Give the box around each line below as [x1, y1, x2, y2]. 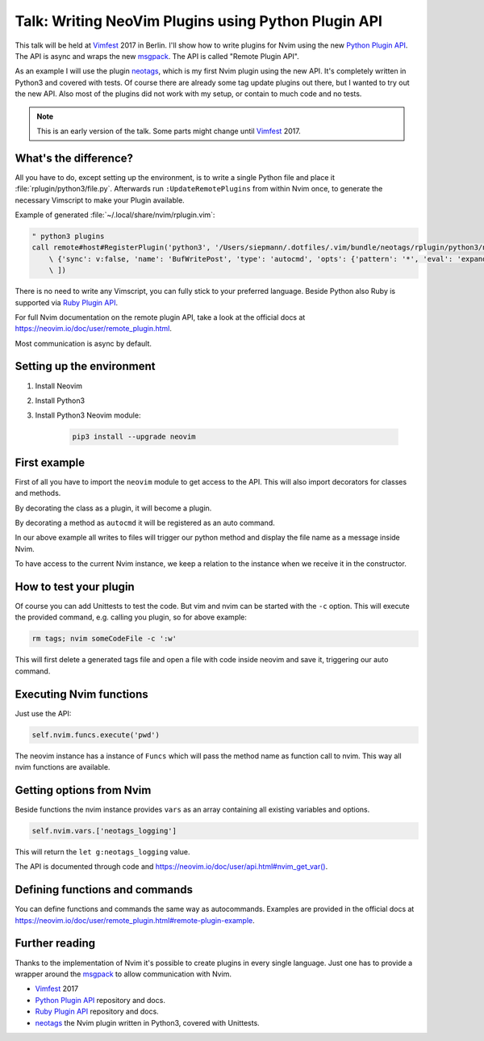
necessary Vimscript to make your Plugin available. [15, 195, 185, 205]
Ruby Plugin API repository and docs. [35, 1006, 159, 1017]
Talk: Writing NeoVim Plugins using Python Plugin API [15, 12, 383, 30]
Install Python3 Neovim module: [35, 410, 141, 420]
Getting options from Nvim [15, 783, 152, 797]
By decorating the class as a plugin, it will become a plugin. [15, 503, 212, 513]
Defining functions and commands [15, 883, 194, 896]
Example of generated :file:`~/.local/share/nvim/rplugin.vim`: [15, 210, 215, 220]
